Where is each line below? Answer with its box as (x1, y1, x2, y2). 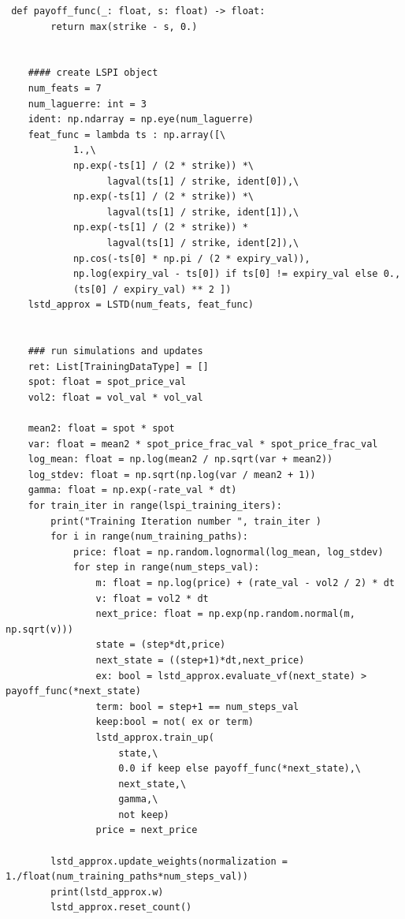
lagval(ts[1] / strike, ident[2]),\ (106, 237, 299, 248)
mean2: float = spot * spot (28, 423, 175, 435)
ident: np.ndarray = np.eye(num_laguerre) (28, 114, 254, 125)
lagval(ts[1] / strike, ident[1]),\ (106, 206, 299, 218)
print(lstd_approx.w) (50, 886, 164, 898)
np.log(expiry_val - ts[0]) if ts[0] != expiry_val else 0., (72, 268, 401, 280)
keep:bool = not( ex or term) (95, 716, 254, 728)
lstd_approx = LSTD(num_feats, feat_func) (28, 299, 254, 311)
